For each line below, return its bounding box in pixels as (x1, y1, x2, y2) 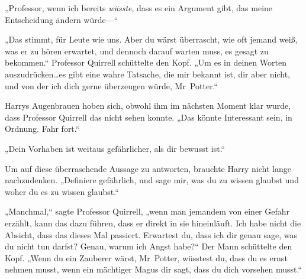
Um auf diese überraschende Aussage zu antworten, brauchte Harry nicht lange (5, 162, 291, 174)
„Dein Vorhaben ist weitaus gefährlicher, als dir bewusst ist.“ (5, 142, 226, 154)
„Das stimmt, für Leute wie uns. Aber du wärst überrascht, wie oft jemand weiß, (5, 33, 298, 46)
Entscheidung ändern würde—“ (5, 13, 118, 25)
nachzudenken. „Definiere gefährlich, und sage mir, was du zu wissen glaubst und (5, 174, 299, 186)
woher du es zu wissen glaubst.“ (5, 185, 119, 197)
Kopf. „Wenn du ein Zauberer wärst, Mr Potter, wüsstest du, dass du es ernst (5, 251, 288, 264)
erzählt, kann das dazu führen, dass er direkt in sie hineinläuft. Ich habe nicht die (5, 216, 301, 229)
